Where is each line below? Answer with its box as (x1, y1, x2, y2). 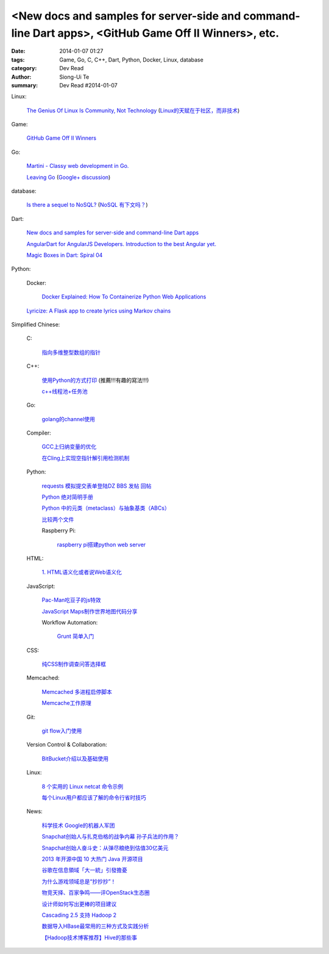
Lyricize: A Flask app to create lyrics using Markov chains (26, 307, 171, 314)
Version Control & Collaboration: (26, 741, 107, 748)
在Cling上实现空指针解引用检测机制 (41, 454, 130, 461)
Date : (11, 48, 26, 55)
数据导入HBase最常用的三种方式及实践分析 (41, 922, 149, 930)
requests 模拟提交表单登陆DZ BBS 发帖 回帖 (41, 482, 152, 490)
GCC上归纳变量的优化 (41, 443, 97, 450)
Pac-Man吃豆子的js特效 (41, 596, 101, 604)
